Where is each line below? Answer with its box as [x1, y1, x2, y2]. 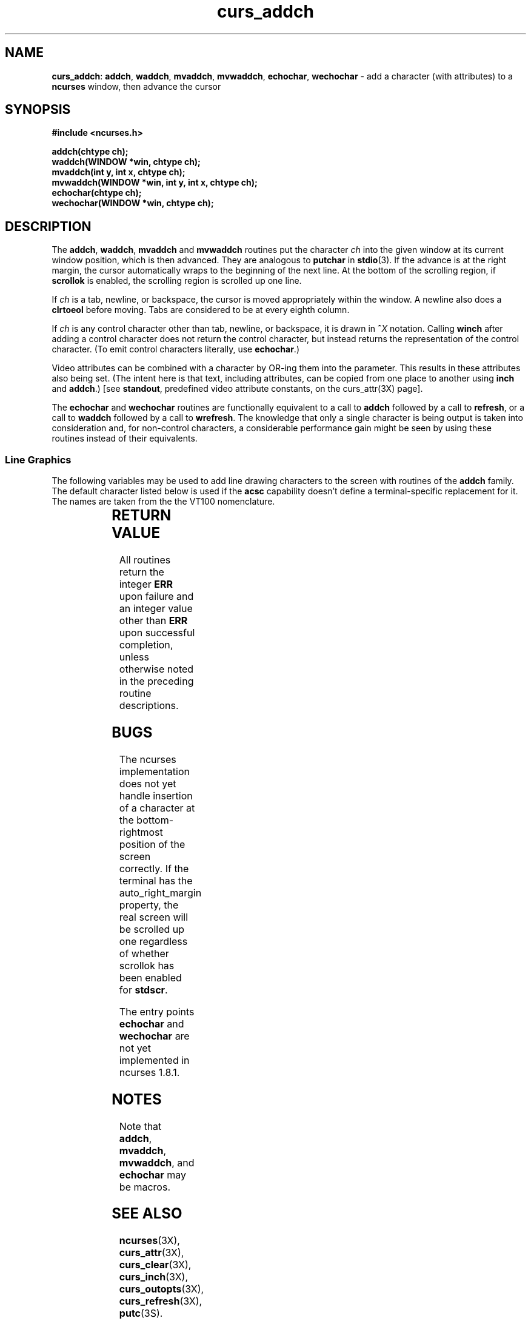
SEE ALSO [112, 1205, 182, 1223]
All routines [119, 553, 171, 566]
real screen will [119, 910, 189, 923]
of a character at [119, 801, 195, 814]
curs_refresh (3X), [119, 1295, 202, 1308]
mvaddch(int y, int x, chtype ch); [52, 167, 185, 178]
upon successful [119, 626, 195, 639]
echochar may [119, 1168, 187, 1181]
